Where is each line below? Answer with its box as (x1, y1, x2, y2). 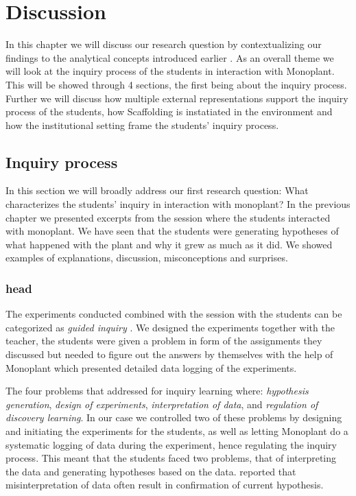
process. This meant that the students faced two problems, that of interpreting (5, 451, 337, 465)
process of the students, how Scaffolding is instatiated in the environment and (5, 104, 333, 119)
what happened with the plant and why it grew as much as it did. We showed (5, 237, 333, 251)
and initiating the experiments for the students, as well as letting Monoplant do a (5, 424, 348, 438)
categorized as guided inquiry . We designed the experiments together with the (5, 320, 335, 334)
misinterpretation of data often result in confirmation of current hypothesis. (5, 477, 324, 492)
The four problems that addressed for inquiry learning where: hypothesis (5, 383, 309, 398)
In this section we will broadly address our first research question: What (5, 183, 309, 198)
